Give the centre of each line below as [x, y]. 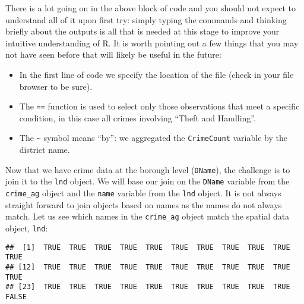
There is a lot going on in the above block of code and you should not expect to [151, 8]
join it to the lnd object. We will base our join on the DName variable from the [148, 181]
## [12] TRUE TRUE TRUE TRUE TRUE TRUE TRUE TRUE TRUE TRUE [148, 267]
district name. [45, 150]
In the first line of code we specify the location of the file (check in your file [156, 74]
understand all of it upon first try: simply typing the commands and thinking [146, 19]
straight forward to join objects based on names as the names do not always [144, 204]
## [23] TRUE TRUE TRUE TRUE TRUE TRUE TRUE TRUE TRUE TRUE [148, 287]
